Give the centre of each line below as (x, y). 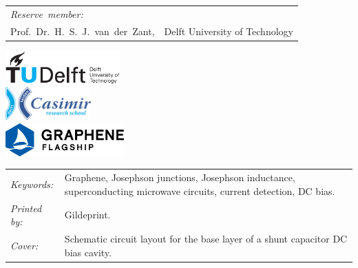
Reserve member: (47, 13)
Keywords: (32, 184)
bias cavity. (88, 252)
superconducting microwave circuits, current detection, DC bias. (200, 190)
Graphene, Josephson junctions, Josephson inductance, (180, 177)
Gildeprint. (87, 215)
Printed (26, 208)
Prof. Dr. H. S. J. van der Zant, (83, 31)
